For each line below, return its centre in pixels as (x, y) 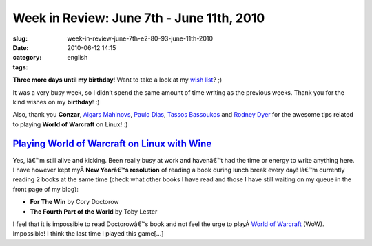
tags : (20, 67)
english (77, 58)
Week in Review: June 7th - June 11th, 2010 (139, 18)
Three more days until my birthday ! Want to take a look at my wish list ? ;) (117, 80)
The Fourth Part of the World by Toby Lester (94, 211)
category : (27, 58)
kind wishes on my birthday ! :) (56, 102)
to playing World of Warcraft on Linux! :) (70, 124)
